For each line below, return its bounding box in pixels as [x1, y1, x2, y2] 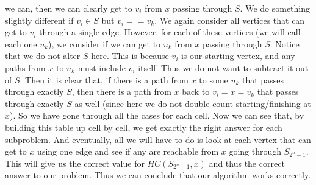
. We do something [240, 2, 311, 14]
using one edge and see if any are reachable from [37, 145, 219, 158]
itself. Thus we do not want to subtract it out [138, 61, 309, 74]
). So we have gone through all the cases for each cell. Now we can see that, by [10, 109, 304, 122]
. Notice [270, 37, 300, 50]
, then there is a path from [71, 85, 171, 98]
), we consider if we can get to [48, 37, 161, 50]
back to [182, 85, 210, 98]
